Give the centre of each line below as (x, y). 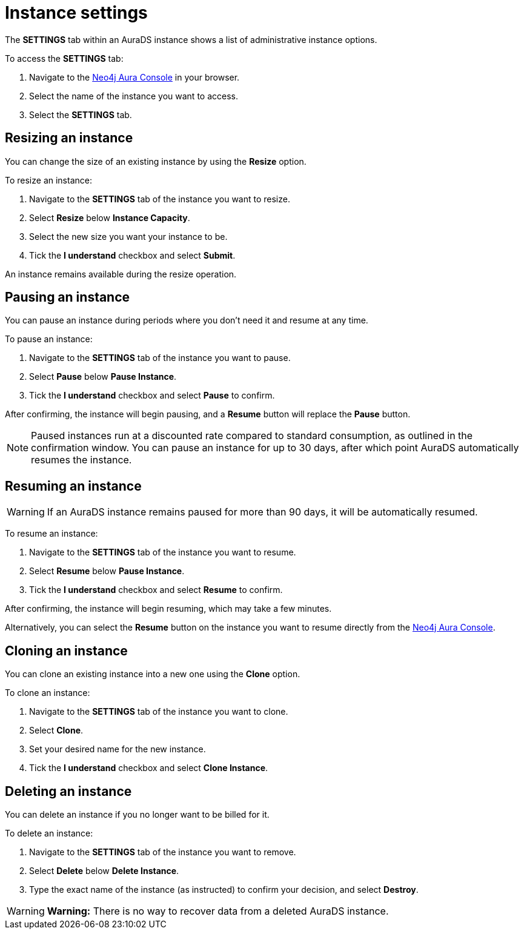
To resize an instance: (48, 180)
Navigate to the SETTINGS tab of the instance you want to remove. (163, 852)
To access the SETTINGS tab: (64, 58)
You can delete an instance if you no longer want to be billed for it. (137, 814)
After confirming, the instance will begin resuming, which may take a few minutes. (168, 609)
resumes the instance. (81, 460)
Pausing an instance (68, 297)
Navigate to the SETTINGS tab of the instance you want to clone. (159, 712)
